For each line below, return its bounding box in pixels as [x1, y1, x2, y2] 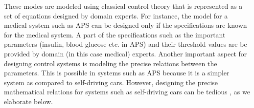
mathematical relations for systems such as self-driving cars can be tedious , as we [4, 87, 250, 97]
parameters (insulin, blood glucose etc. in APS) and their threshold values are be [4, 39, 247, 49]
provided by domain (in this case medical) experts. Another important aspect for [4, 48, 247, 58]
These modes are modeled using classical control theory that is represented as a [4, 1, 243, 11]
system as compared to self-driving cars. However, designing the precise [4, 77, 218, 87]
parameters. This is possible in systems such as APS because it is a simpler [4, 68, 230, 78]
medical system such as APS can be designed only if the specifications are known [4, 20, 247, 30]
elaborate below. [4, 96, 53, 106]
